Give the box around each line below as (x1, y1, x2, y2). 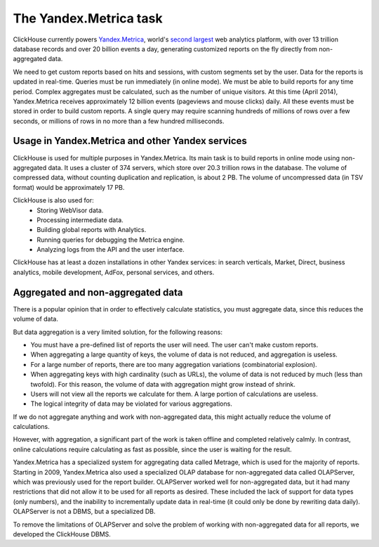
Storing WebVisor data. (36, 206, 104, 214)
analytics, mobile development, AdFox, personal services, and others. (13, 268, 215, 276)
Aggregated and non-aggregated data (13, 286, 183, 298)
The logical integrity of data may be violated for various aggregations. (30, 399, 233, 408)
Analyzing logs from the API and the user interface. (36, 245, 185, 254)
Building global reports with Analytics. (36, 226, 147, 234)
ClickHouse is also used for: (13, 196, 94, 205)
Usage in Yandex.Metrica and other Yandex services (13, 135, 247, 147)
